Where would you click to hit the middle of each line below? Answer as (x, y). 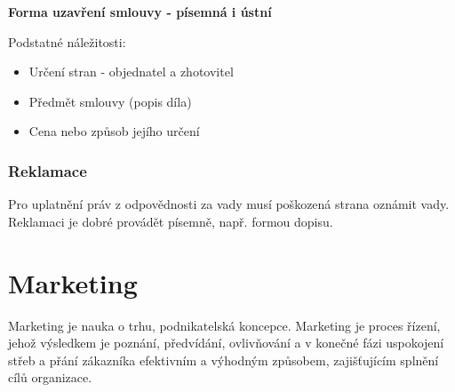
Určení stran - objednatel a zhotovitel (131, 72)
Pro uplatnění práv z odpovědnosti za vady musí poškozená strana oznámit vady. (229, 204)
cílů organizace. (50, 377)
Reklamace (48, 170)
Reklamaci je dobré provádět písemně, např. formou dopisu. (171, 221)
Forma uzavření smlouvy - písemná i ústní (140, 12)
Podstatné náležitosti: (67, 41)
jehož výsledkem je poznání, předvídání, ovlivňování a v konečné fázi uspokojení (226, 343)
